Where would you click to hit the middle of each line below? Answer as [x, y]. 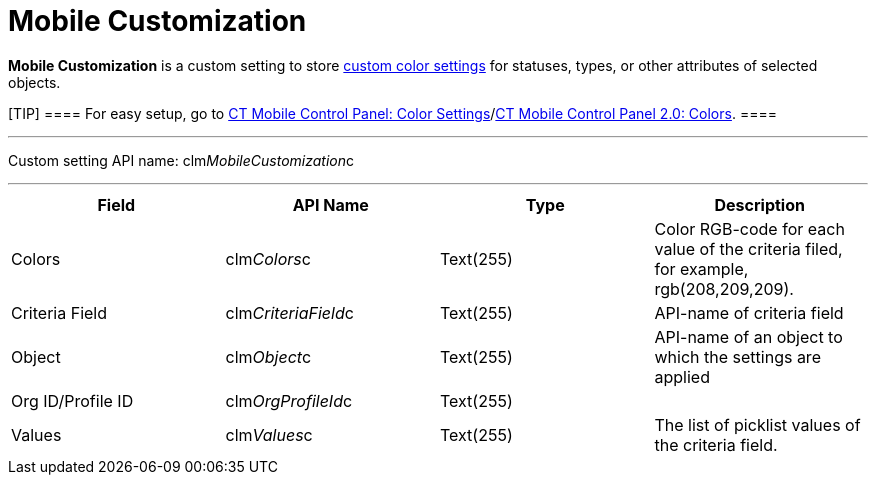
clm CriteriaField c [289, 312]
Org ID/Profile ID [72, 400]
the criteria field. [716, 444]
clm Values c [269, 434]
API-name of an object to [748, 336]
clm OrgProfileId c [289, 400]
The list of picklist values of [757, 424]
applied [682, 376]
